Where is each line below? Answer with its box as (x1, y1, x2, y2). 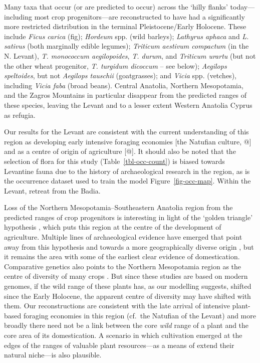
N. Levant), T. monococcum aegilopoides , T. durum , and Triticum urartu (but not (4, 50, 256, 61)
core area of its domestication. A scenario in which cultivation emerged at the (4, 330, 242, 340)
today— (230, 2, 255, 12)
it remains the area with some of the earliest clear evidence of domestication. (4, 251, 240, 262)
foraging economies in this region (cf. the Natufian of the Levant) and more (23, 310, 256, 320)
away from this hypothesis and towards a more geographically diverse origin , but (4, 241, 254, 252)
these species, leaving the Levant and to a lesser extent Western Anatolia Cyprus (4, 99, 252, 110)
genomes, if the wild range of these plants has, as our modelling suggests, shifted (4, 281, 251, 291)
